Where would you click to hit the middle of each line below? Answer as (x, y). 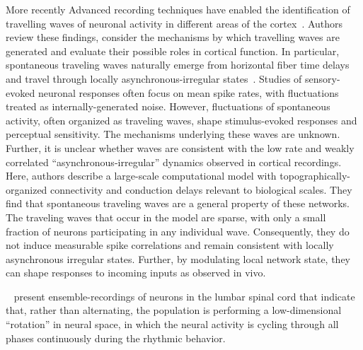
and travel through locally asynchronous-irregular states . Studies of (154, 78)
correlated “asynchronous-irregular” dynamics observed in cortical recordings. (174, 162)
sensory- (323, 78)
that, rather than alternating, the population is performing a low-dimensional (174, 310)
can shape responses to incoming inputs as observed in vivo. (136, 273)
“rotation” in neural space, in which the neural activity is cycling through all (172, 324)
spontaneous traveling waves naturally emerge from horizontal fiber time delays (178, 65)
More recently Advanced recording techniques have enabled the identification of (178, 9)
